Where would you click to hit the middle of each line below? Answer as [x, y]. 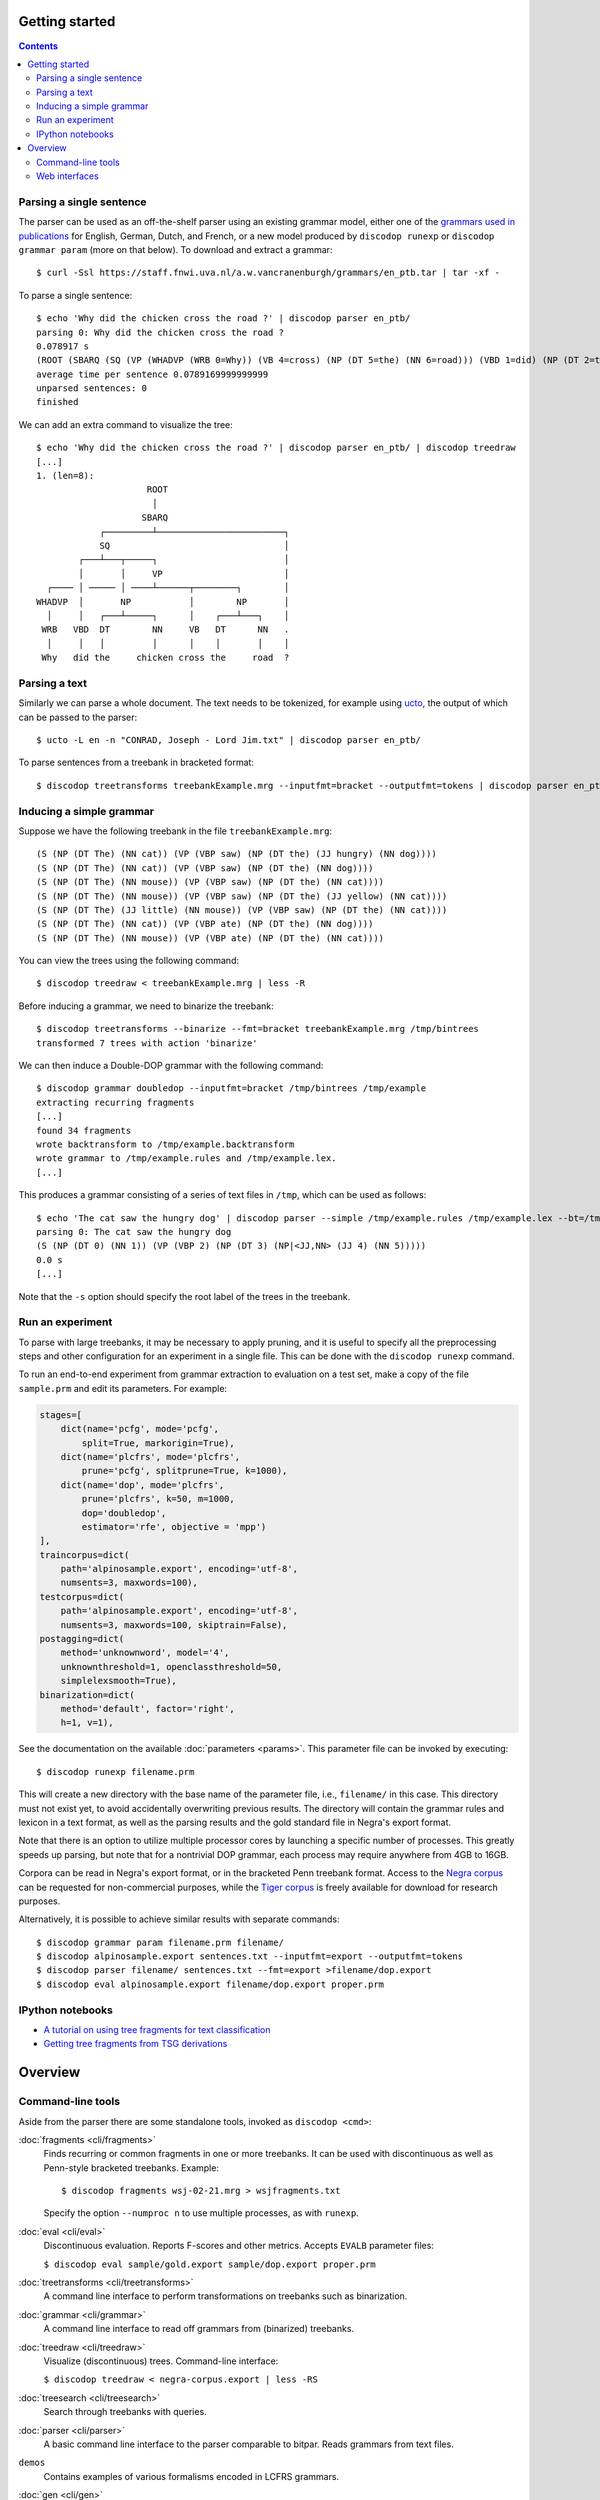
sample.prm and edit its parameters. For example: [123, 1388]
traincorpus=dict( [84, 1554]
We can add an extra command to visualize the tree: [126, 424]
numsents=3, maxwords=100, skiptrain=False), [174, 1624]
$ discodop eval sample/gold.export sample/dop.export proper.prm [210, 2264]
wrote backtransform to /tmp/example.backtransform [165, 1144]
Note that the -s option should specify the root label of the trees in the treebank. [184, 1296]
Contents [38, 46]
